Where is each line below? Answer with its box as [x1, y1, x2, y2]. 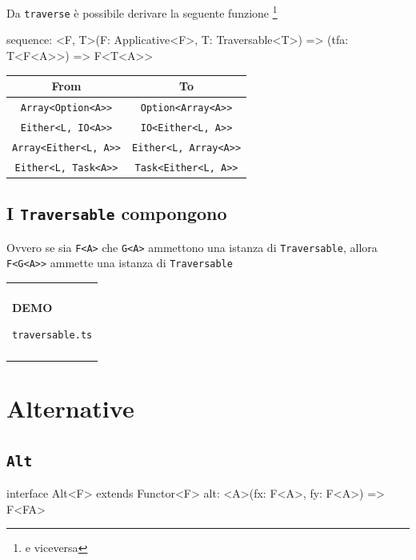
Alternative [6, 392, 134, 424]
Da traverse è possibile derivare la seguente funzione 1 [6, 2, 278, 21]
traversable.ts [12, 330, 93, 342]
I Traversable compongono [6, 201, 227, 226]
